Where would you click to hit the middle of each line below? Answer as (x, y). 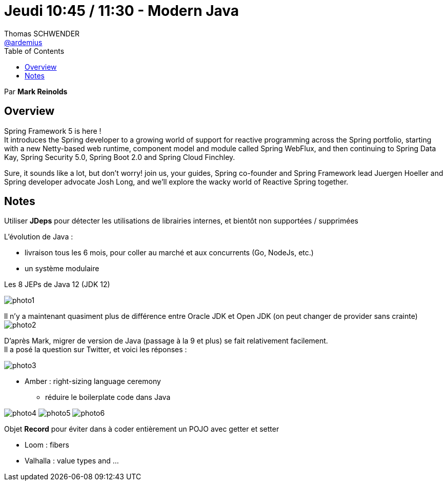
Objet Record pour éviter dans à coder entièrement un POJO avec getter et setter (142, 429)
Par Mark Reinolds (36, 91)
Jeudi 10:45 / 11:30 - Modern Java (122, 11)
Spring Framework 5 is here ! (53, 131)
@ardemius (23, 42)
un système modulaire (62, 269)
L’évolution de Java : (39, 237)
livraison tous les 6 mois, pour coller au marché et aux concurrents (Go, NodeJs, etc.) (169, 253)
